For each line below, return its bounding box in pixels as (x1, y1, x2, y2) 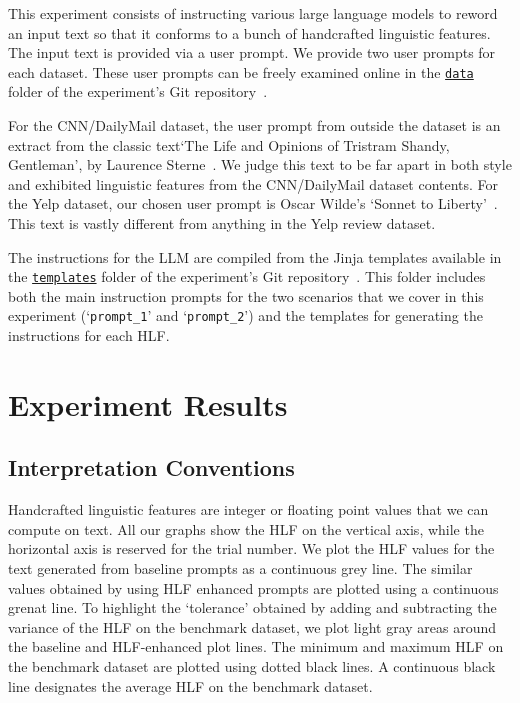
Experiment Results (8, 383, 288, 424)
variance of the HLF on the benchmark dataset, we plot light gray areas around (8, 616, 497, 637)
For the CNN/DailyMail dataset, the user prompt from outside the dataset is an (8, 115, 501, 136)
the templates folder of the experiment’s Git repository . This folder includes (8, 266, 486, 287)
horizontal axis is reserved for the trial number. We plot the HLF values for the (8, 538, 495, 559)
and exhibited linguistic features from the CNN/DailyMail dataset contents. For (8, 173, 499, 194)
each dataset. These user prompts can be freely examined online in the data (8, 61, 474, 82)
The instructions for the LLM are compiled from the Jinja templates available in (8, 246, 502, 267)
